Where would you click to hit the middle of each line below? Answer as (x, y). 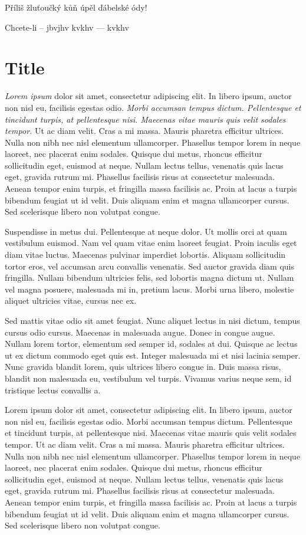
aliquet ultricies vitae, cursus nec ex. (71, 301)
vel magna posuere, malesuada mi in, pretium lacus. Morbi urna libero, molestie (149, 289)
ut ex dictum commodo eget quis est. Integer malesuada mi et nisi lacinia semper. (153, 355)
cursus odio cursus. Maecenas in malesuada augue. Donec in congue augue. (140, 332)
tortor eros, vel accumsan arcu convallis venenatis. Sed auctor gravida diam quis (149, 266)
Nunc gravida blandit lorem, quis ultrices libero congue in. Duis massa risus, (143, 367)
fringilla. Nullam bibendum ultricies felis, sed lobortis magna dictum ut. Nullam (149, 278)
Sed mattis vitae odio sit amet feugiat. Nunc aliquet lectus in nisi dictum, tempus (152, 320)
